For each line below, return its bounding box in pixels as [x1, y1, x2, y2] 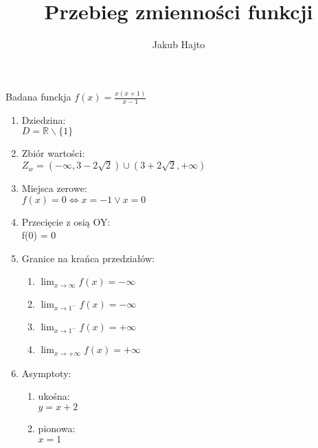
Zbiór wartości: [21, 146, 85, 160]
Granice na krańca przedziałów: [21, 250, 155, 265]
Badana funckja [5, 89, 71, 104]
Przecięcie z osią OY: [21, 214, 111, 228]
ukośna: [38, 389, 70, 403]
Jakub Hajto [152, 37, 205, 52]
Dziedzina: [21, 112, 66, 127]
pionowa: [38, 421, 76, 436]
